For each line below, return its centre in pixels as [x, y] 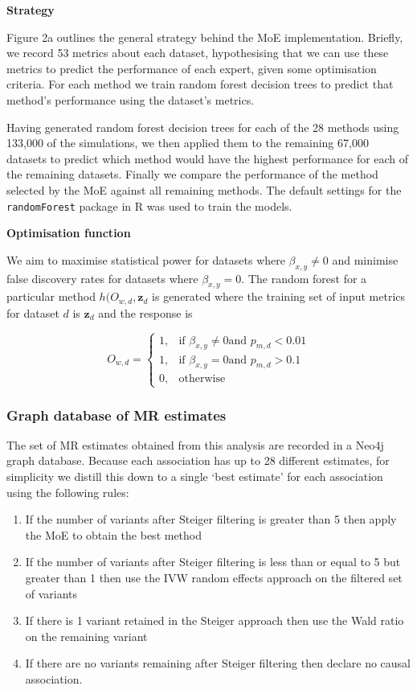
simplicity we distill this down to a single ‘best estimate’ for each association [195, 476]
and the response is [145, 312]
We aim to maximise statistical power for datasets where [146, 259]
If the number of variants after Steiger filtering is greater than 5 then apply [211, 519]
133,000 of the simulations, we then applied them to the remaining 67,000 [188, 143]
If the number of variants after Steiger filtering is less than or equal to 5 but [213, 562]
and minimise [365, 259]
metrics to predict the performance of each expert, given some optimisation [192, 68]
